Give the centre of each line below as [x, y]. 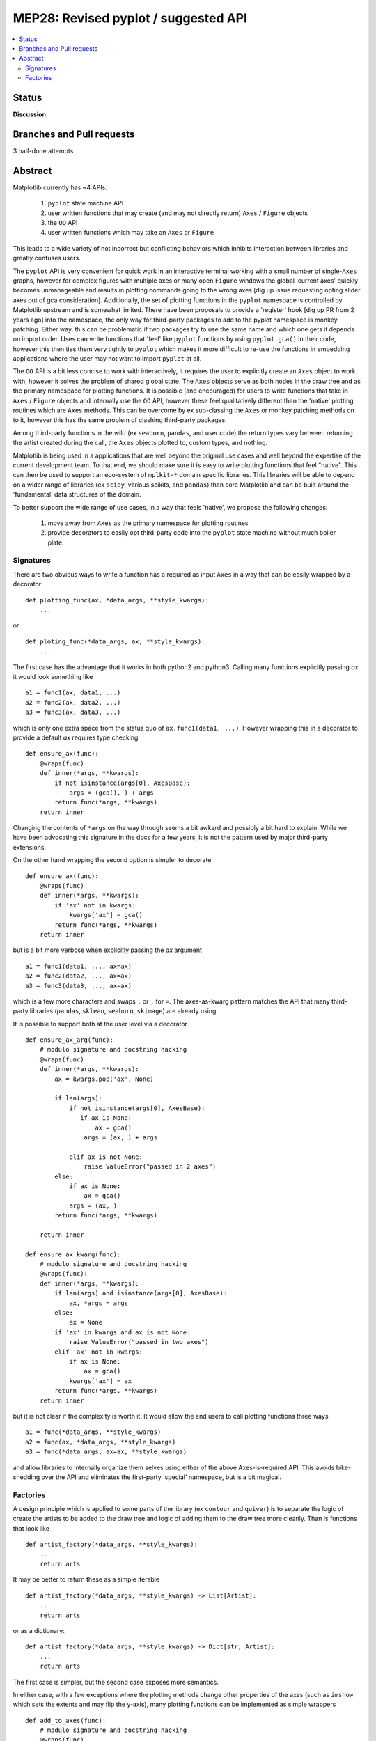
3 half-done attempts [43, 150]
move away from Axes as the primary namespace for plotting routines [148, 523]
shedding [26, 1477]
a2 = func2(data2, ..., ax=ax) [79, 976]
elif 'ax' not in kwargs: [99, 1352]
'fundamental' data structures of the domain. [77, 494]
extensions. [30, 847]
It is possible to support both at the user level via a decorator [100, 1024]
